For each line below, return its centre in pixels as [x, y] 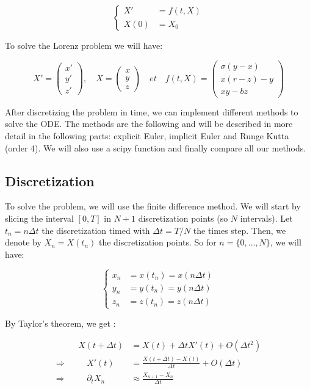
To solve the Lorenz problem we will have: [84, 45]
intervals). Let [266, 218]
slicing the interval [39, 218]
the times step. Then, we [240, 230]
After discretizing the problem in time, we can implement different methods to [152, 111]
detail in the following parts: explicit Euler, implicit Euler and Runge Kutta [147, 135]
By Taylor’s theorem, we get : [60, 323]
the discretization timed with [96, 230]
